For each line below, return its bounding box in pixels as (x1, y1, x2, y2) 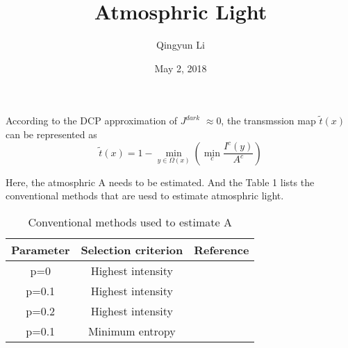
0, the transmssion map (216, 113, 316, 128)
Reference (194, 241, 249, 258)
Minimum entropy (88, 322, 176, 339)
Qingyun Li (156, 38, 205, 52)
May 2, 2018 (154, 60, 207, 75)
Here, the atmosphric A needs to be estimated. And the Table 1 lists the (6, 174, 315, 189)
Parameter (11, 241, 70, 258)
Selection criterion (81, 241, 183, 258)
